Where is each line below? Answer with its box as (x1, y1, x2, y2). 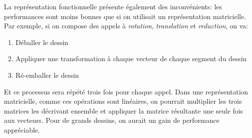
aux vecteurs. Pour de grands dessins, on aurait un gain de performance (4, 115, 220, 125)
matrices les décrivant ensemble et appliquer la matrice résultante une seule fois (4, 105, 243, 115)
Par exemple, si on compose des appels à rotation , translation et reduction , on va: (4, 21, 248, 31)
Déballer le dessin (15, 37, 69, 47)
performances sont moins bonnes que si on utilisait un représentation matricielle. (4, 11, 246, 21)
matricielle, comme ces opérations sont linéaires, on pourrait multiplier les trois (4, 96, 242, 106)
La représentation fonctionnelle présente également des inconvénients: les (4, 1, 222, 11)
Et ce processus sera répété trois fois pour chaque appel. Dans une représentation (4, 86, 248, 96)
